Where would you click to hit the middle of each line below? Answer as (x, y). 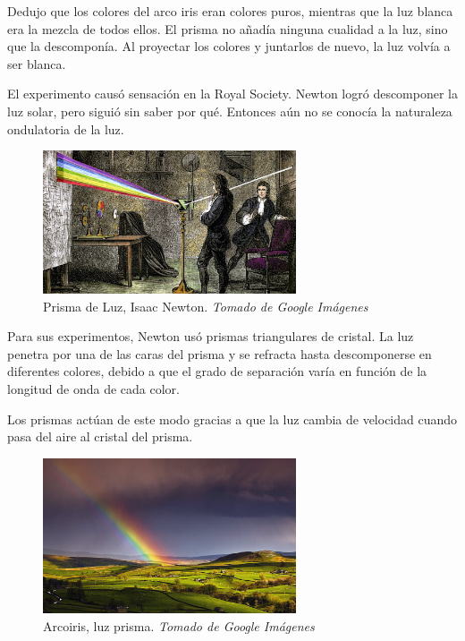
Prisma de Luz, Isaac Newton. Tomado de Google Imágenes (206, 306)
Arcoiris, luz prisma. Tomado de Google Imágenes (179, 625)
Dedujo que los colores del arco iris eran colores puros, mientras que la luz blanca (230, 11)
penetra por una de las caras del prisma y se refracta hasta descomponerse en (220, 353)
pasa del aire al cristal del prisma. (100, 436)
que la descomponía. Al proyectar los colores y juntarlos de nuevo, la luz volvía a (229, 46)
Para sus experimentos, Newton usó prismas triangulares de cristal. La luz (211, 336)
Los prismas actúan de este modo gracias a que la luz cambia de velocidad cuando (232, 419)
